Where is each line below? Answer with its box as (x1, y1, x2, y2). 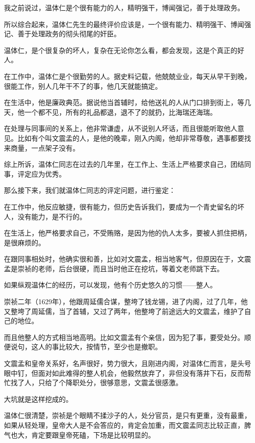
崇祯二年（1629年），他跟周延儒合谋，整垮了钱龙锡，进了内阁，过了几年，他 (4, 296, 248, 307)
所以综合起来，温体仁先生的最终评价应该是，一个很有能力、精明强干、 (4, 19, 230, 29)
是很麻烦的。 (4, 237, 45, 247)
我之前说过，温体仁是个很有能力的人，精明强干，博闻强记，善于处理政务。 (4, 2, 244, 12)
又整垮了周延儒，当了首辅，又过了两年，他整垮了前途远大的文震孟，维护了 (4, 306, 244, 316)
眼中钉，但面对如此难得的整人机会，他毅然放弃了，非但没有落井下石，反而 (4, 367, 244, 378)
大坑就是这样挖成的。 (4, 393, 73, 404)
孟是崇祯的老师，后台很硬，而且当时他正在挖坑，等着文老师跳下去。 (4, 263, 224, 273)
